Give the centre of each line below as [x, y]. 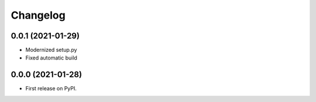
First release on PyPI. [51, 89]
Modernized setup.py [51, 50]
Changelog [38, 15]
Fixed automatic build [51, 58]
